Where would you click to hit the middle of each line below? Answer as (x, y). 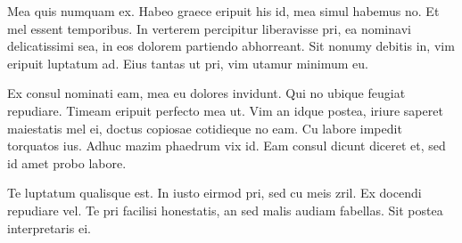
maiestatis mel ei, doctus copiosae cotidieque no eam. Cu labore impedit (205, 128)
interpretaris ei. (49, 227)
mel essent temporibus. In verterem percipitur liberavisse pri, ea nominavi (209, 28)
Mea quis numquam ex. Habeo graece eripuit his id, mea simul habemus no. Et (223, 11)
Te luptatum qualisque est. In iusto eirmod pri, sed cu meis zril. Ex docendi (214, 193)
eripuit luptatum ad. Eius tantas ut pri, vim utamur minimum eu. (188, 63)
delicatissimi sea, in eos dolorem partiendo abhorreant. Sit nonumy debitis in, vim (231, 46)
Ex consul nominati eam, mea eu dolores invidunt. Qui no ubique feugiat (206, 93)
